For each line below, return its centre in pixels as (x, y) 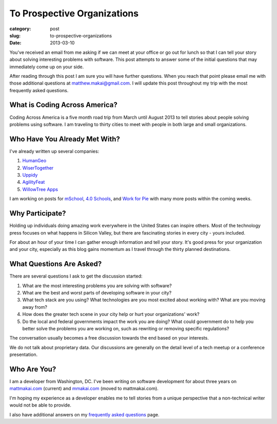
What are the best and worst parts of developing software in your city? (97, 292)
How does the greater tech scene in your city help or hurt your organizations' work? (111, 314)
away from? (35, 307)
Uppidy (30, 175)
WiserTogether (38, 168)
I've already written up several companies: (54, 151)
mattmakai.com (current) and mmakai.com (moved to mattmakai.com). (84, 389)
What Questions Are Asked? (56, 264)
